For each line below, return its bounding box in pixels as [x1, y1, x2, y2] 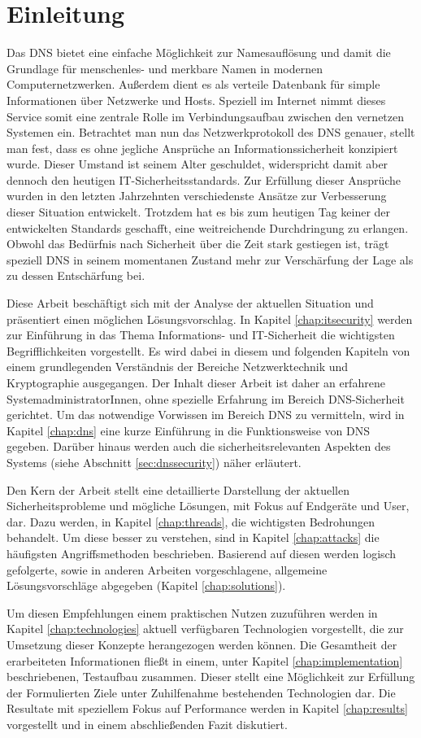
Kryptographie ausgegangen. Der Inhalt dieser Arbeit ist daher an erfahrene [7, 374, 385, 391]
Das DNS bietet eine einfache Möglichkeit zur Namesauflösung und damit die [7, 44, 391, 61]
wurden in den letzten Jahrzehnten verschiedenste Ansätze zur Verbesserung [7, 187, 387, 204]
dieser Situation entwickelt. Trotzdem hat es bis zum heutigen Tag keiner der [7, 203, 391, 221]
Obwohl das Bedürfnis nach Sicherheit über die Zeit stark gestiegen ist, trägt [7, 235, 389, 252]
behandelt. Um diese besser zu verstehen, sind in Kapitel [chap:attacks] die [7, 529, 380, 546]
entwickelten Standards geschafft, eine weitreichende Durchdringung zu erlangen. [7, 219, 409, 236]
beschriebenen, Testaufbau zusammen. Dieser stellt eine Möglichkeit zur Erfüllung [7, 668, 415, 685]
